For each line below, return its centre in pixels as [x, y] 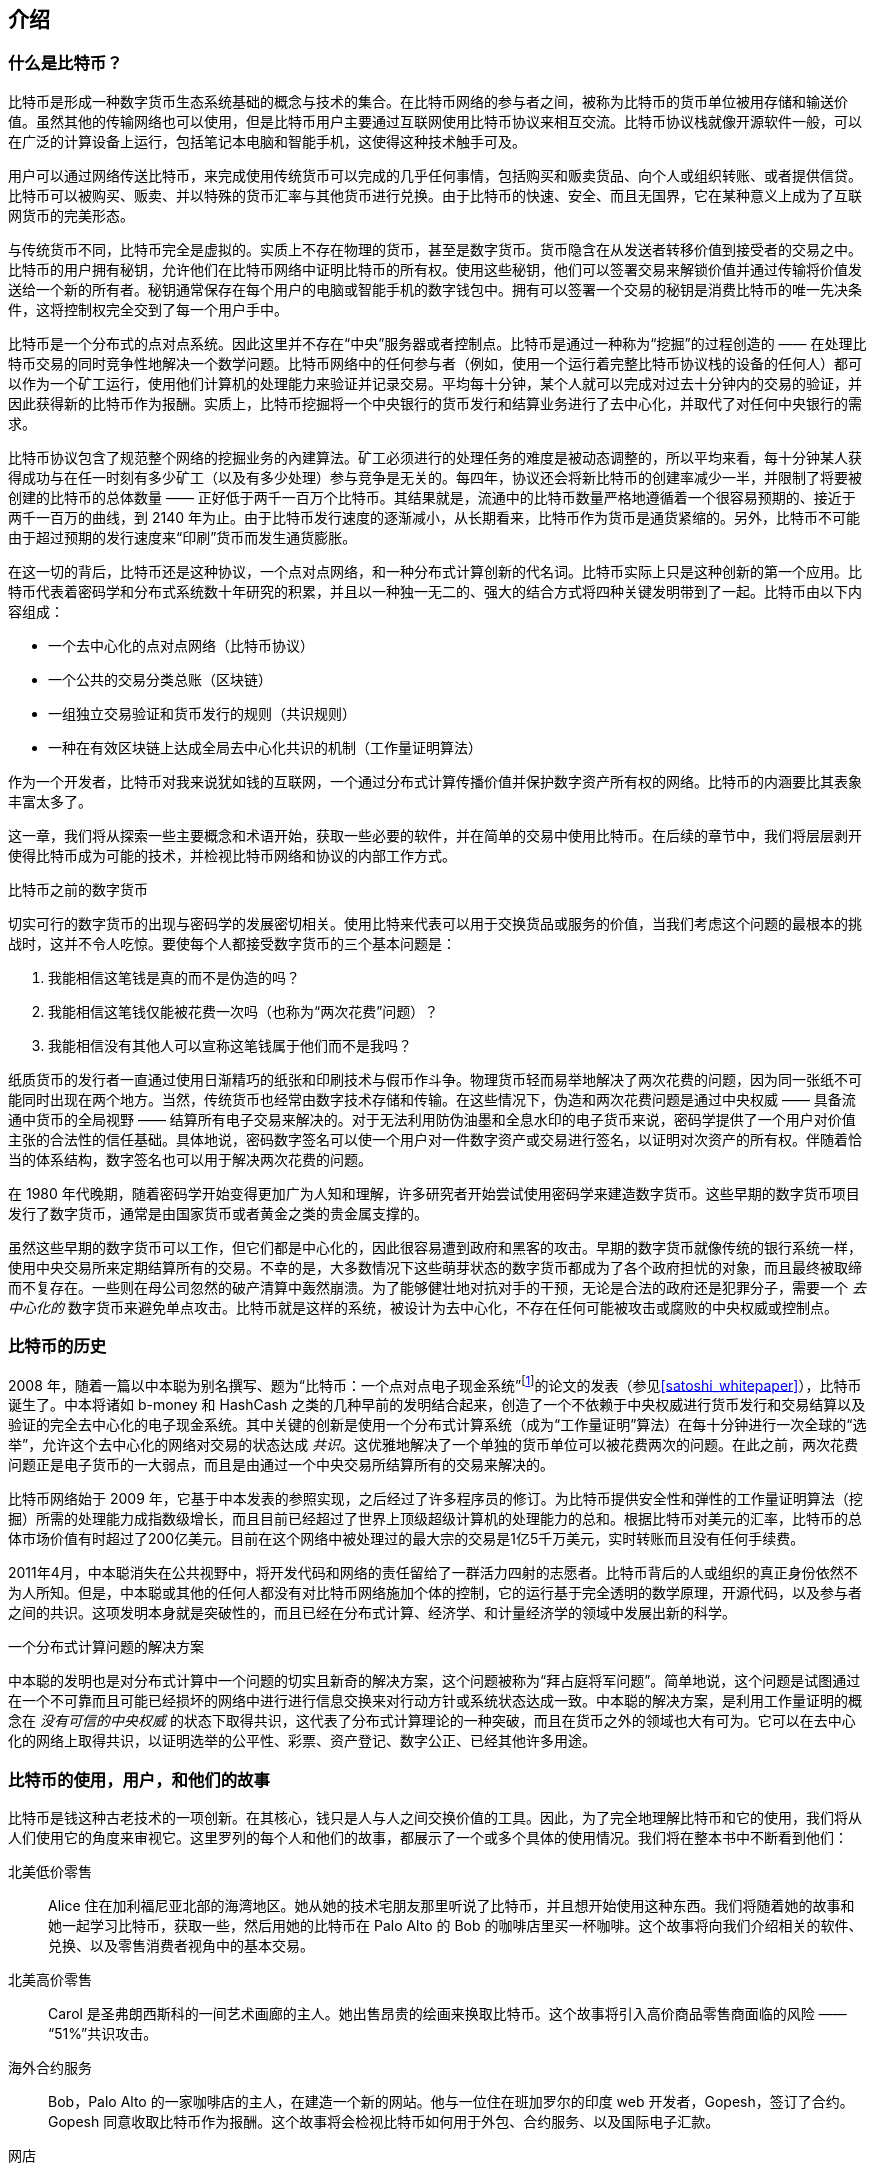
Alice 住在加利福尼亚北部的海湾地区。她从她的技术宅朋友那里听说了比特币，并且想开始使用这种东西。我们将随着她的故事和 [451, 1905]
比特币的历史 [57, 1346]
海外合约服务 [50, 2067]
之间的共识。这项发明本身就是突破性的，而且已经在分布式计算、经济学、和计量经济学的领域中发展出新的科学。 [372, 1613]
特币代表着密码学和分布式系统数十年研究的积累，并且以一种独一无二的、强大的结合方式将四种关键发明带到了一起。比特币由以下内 [435, 591]
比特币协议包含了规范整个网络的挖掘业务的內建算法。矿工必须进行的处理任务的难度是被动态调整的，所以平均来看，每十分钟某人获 [435, 457]
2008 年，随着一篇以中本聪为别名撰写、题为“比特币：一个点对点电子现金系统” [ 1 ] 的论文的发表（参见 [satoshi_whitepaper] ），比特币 [435, 1383]
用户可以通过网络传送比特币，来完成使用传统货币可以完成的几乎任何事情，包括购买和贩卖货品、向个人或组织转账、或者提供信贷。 [435, 175]
